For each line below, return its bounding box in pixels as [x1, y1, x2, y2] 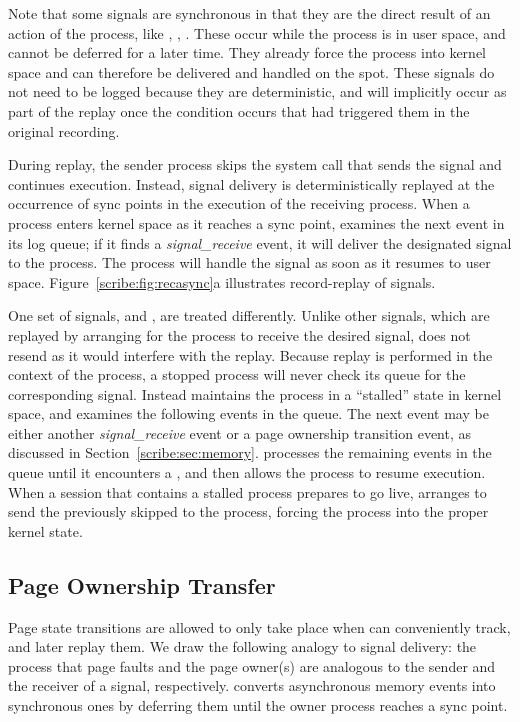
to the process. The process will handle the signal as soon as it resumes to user [8, 252, 491, 273]
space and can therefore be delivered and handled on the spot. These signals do [8, 61, 495, 82]
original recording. [8, 120, 120, 141]
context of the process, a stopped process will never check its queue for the [8, 364, 466, 385]
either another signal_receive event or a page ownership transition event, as [8, 422, 472, 443]
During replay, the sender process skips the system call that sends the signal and [8, 154, 502, 175]
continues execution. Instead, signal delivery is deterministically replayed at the [8, 173, 495, 194]
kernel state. [8, 520, 83, 541]
